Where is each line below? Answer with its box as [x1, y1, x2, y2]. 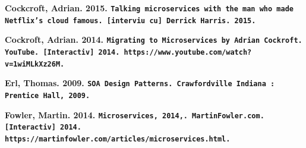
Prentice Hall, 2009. [5, 91, 90, 100]
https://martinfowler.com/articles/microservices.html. [5, 134, 231, 143]
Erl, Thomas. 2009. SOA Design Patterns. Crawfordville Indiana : [5, 77, 275, 89]
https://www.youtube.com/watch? [124, 48, 252, 56]
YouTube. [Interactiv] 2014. [5, 48, 120, 56]
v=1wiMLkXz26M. [5, 59, 65, 68]
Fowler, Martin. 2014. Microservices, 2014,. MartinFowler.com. [5, 108, 264, 121]
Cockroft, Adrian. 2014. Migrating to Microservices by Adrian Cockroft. [5, 33, 302, 46]
